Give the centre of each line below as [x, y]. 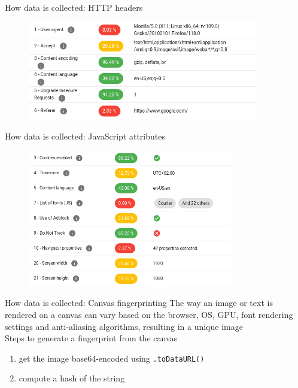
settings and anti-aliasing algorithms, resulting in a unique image [124, 326]
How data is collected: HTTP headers [74, 7]
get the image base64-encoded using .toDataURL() [112, 358]
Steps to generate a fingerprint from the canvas [91, 338]
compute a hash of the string [72, 378]
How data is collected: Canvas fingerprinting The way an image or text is [139, 303]
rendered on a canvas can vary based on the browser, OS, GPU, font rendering [149, 314]
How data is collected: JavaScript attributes [85, 136]
